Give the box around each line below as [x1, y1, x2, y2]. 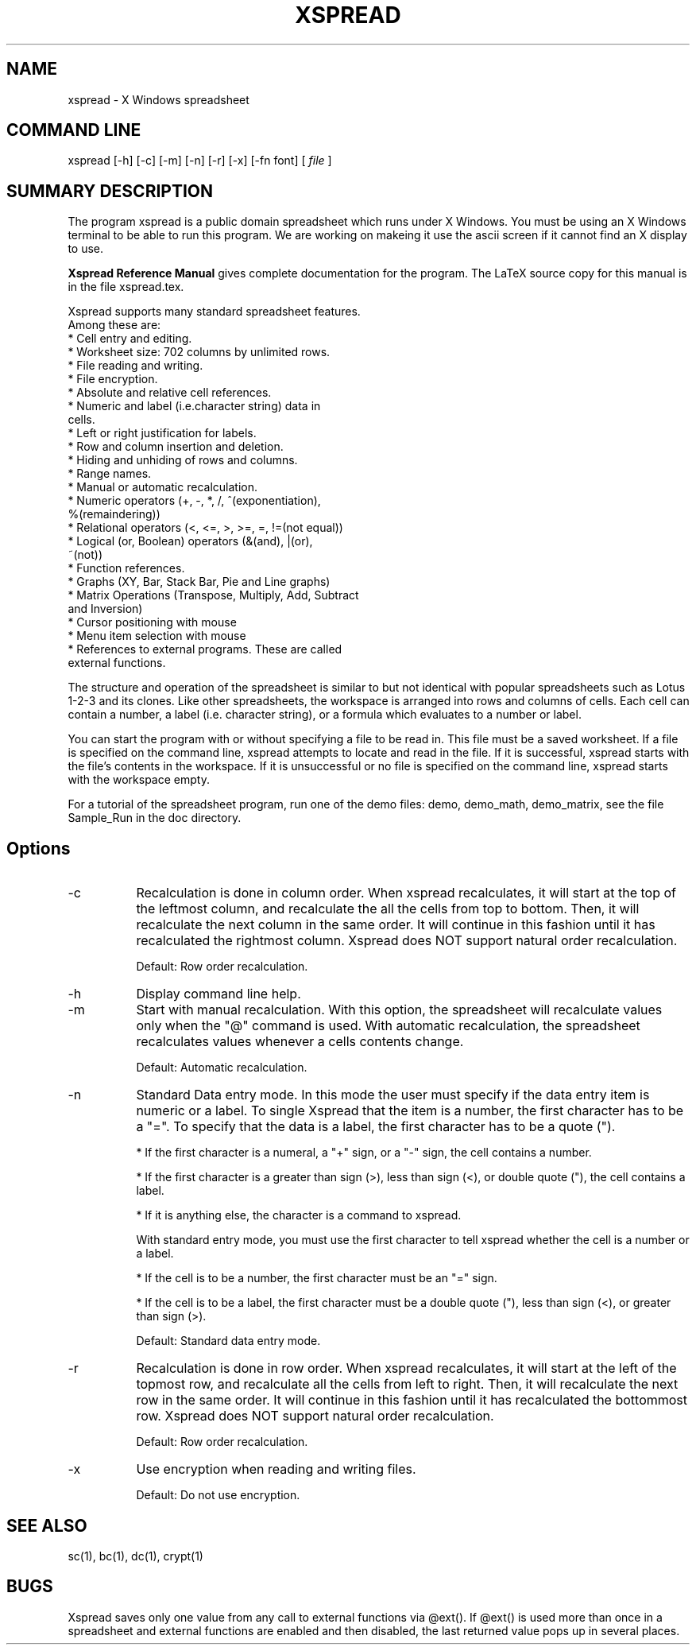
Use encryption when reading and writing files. [136, 1461, 416, 1478]
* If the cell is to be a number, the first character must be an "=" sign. [136, 1271, 497, 1285]
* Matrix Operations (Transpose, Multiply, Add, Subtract [68, 588, 359, 603]
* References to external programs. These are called [68, 642, 342, 657]
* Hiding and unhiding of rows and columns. [68, 453, 298, 467]
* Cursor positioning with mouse [68, 615, 237, 630]
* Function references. [68, 561, 185, 576]
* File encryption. [68, 372, 158, 386]
